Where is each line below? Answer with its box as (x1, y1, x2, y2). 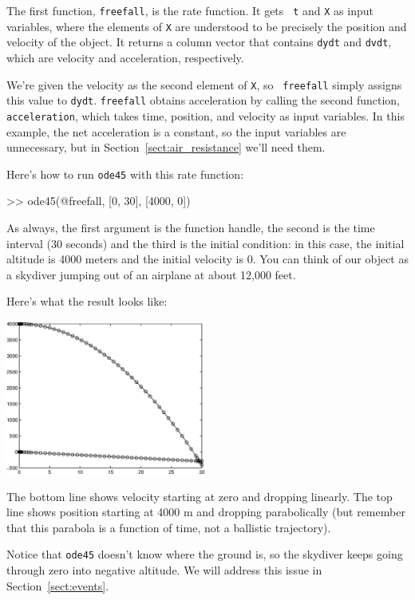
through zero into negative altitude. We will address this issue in (6, 561, 322, 578)
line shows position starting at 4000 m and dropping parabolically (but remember (6, 503, 405, 520)
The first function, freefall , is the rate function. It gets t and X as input (6, 2, 373, 18)
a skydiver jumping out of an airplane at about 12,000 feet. (6, 266, 296, 282)
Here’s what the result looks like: (6, 293, 168, 310)
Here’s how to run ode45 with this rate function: (6, 165, 244, 182)
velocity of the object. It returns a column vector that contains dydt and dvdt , (6, 34, 392, 50)
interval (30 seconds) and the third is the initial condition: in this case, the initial (6, 235, 405, 251)
